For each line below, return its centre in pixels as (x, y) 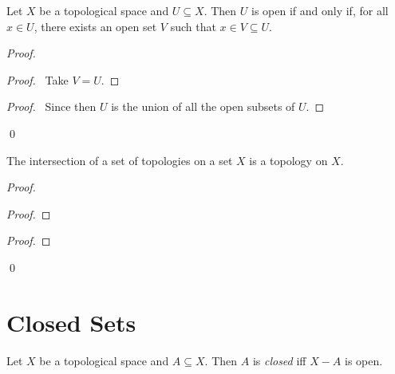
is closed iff (279, 360)
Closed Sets (71, 322)
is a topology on (288, 160)
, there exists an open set (95, 26)
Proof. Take (38, 79)
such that (193, 26)
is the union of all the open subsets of (203, 106)
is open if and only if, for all (320, 10)
